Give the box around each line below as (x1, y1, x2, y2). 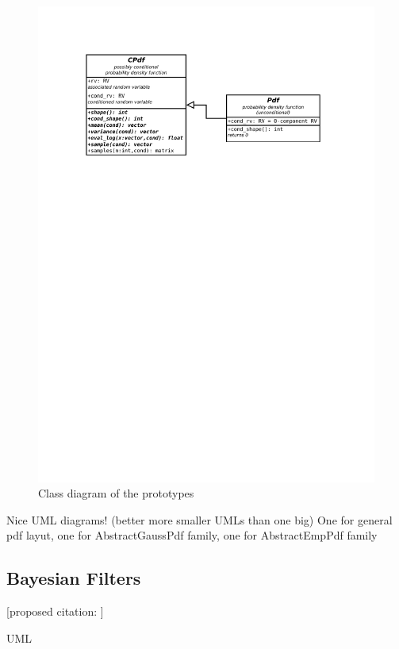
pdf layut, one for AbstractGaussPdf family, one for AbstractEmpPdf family (6, 527, 378, 543)
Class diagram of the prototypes (38, 485, 194, 501)
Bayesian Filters (6, 566, 141, 590)
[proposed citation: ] (6, 603, 104, 620)
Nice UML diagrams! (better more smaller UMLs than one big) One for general (6, 511, 393, 528)
